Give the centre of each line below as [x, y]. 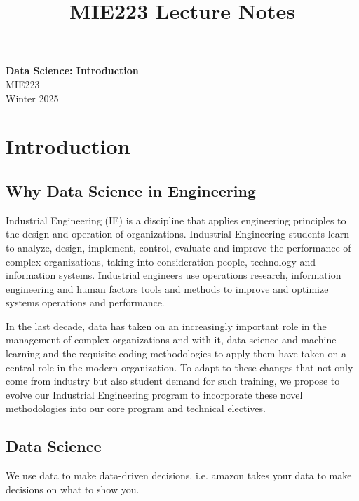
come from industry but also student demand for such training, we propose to [173, 381]
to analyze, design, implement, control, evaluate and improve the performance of [178, 247]
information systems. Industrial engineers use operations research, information [174, 275]
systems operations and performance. [85, 302]
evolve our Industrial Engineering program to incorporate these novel [154, 394]
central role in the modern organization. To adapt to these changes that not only [179, 367]
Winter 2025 [32, 98]
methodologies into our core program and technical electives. [136, 408]
